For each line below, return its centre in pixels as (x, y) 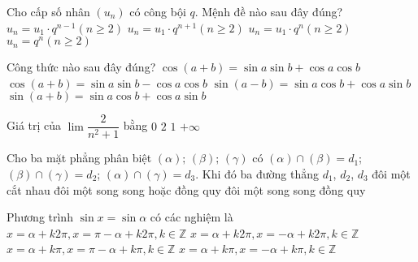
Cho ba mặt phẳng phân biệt (79, 158)
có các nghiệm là (192, 217)
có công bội (158, 11)
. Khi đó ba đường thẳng (257, 174)
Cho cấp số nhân (48, 11)
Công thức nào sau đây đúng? (81, 67)
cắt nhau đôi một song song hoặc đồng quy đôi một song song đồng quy (186, 189)
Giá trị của (34, 125)
